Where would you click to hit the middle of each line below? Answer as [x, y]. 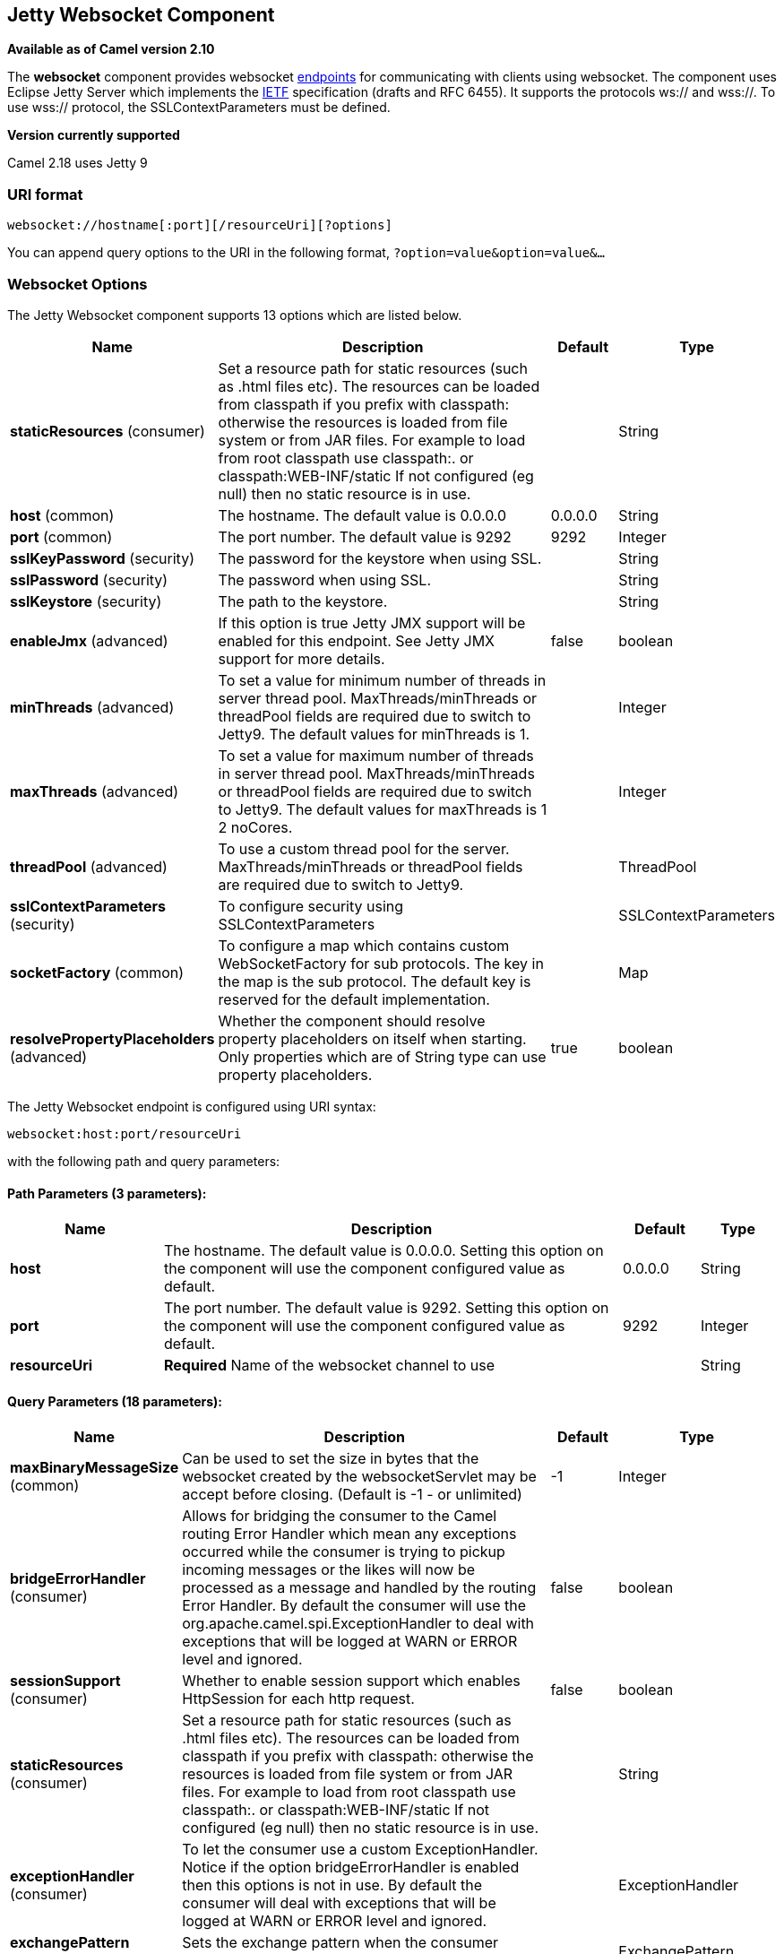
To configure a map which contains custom [364, 945]
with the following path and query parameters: [144, 1161]
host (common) [62, 515]
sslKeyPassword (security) [102, 558]
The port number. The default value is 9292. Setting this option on [387, 1308]
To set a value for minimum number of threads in [382, 680]
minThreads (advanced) [92, 707]
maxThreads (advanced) [95, 791]
